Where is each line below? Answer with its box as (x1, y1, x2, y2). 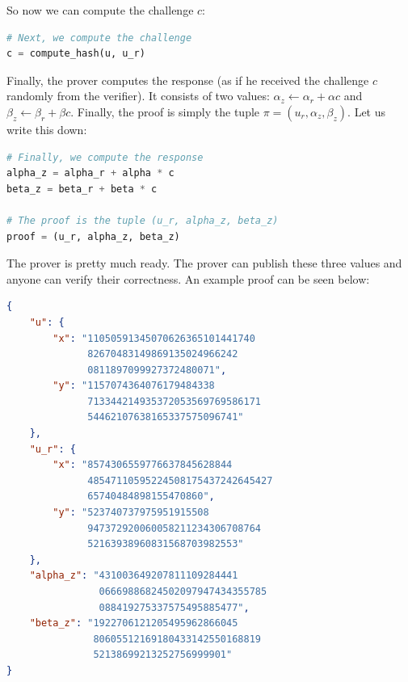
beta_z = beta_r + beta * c (6, 183, 158, 195)
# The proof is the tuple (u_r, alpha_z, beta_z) (6, 214, 279, 226)
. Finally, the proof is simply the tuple (70, 103, 260, 120)
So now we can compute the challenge (6, 2, 194, 18)
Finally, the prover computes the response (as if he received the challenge (6, 71, 369, 88)
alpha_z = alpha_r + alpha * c (6, 167, 175, 179)
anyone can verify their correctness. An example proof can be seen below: (6, 270, 370, 287)
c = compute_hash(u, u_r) (6, 48, 145, 60)
